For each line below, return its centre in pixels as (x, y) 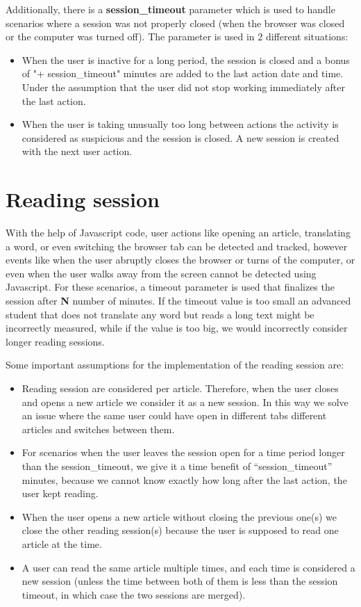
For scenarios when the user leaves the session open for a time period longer (183, 452)
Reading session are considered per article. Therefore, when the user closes (180, 388)
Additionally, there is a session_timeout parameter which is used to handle (170, 9)
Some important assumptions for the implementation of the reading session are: (175, 365)
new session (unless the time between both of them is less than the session (180, 581)
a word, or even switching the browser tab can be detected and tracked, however (177, 246)
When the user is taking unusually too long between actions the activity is (180, 124)
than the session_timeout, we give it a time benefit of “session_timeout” (177, 466)
